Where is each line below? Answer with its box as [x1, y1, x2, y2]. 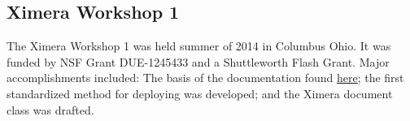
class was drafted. [7, 101, 94, 118]
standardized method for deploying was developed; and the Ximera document [7, 84, 393, 102]
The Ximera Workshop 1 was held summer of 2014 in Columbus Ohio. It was [7, 37, 391, 54]
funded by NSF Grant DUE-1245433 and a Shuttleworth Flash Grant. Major [7, 53, 390, 70]
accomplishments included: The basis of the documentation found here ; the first [7, 69, 404, 86]
